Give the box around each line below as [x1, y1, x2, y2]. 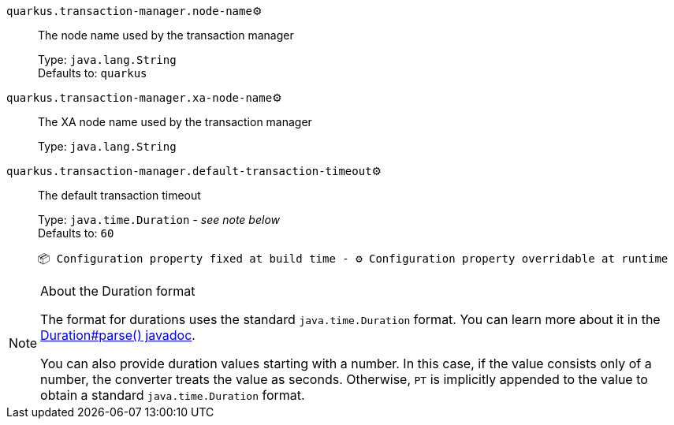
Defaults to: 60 [38, 226, 114, 240]
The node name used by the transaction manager [38, 28, 294, 42]
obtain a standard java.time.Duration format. [40, 387, 305, 403]
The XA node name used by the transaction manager [38, 115, 312, 129]
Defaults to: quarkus [38, 66, 147, 80]
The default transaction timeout [38, 188, 201, 202]
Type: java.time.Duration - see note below [38, 213, 281, 226]
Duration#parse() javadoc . [40, 327, 195, 343]
